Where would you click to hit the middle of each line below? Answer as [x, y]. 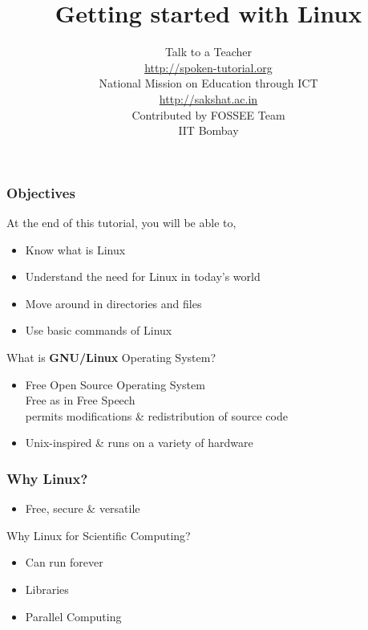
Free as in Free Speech [80, 400]
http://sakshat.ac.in [208, 98]
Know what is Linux [75, 249]
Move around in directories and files [113, 303]
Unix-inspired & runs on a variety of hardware [139, 443]
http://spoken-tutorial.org [208, 67]
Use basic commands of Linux [99, 330]
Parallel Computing [73, 616]
